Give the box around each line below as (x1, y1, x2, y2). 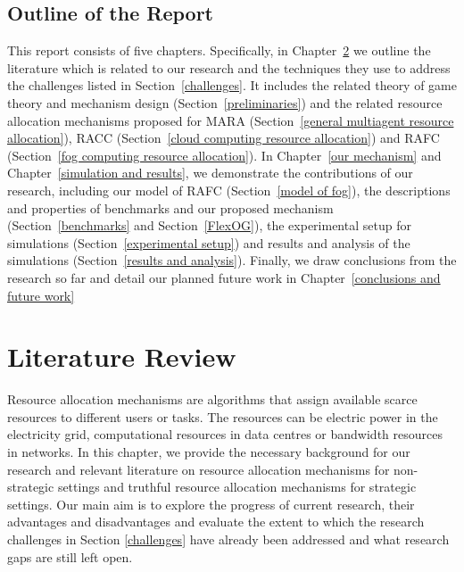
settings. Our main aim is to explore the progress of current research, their (7, 494, 415, 513)
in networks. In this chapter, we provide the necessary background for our (7, 443, 410, 461)
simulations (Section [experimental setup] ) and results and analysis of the (7, 233, 410, 252)
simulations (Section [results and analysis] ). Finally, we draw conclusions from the (7, 251, 457, 269)
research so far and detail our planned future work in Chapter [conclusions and (7, 268, 441, 286)
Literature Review (7, 338, 236, 375)
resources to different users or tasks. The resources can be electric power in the (7, 407, 438, 426)
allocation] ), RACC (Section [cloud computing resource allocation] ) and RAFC (7, 128, 440, 147)
